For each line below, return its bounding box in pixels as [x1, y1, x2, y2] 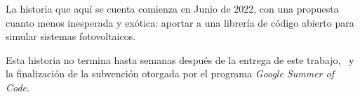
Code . [6, 79, 29, 94]
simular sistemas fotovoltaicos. [6, 29, 136, 44]
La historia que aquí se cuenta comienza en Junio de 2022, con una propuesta [6, 1, 339, 15]
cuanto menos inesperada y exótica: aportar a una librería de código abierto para [6, 15, 354, 30]
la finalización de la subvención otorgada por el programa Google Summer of [6, 66, 334, 81]
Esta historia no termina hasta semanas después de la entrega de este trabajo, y [6, 52, 354, 67]
